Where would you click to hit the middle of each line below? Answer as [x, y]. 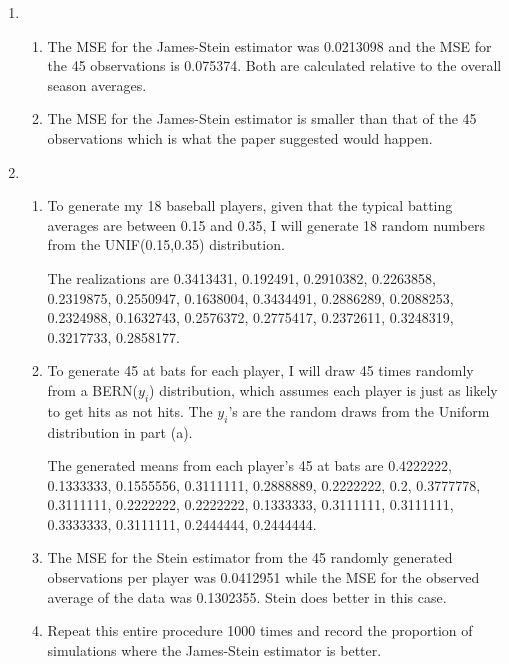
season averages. [97, 84]
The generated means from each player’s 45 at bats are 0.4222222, [249, 465]
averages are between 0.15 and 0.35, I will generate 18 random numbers [266, 224]
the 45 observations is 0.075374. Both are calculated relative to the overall [274, 65]
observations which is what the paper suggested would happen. [240, 137]
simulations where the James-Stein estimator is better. [214, 649]
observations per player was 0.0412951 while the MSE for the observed [263, 577]
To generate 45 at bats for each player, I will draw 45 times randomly [260, 370]
